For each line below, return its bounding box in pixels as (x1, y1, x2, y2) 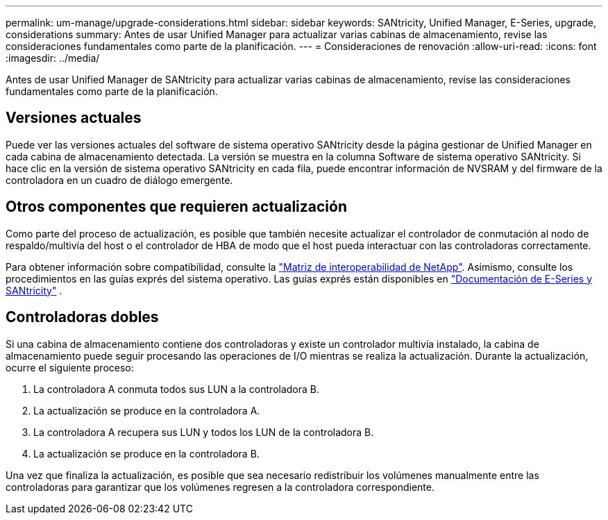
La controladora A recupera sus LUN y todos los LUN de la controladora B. (33, 426, 374, 438)
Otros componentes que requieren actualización (6, 198, 347, 216)
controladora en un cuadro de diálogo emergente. (6, 174, 233, 186)
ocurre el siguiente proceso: (6, 361, 134, 374)
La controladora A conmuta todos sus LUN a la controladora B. (33, 383, 320, 395)
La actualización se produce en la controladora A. (33, 404, 260, 417)
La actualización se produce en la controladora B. (33, 447, 260, 460)
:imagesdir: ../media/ (6, 52, 100, 64)
